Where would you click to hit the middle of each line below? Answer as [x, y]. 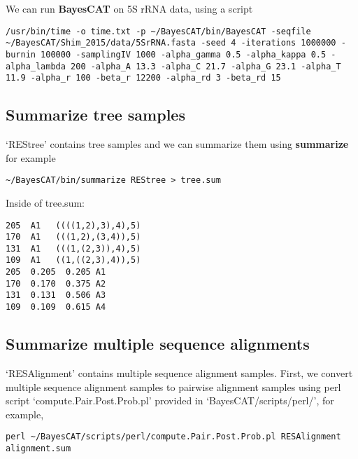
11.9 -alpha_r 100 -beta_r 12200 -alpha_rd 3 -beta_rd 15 [143, 78]
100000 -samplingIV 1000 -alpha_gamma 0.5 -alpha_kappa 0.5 [184, 54]
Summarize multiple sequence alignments [158, 344]
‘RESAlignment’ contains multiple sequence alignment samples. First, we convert [179, 372]
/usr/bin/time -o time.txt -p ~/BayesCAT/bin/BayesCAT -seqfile [158, 31]
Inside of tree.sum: [45, 202]
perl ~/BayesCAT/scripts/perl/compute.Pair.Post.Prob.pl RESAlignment [173, 437]
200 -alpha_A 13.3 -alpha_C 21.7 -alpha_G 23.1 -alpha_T [206, 66]
